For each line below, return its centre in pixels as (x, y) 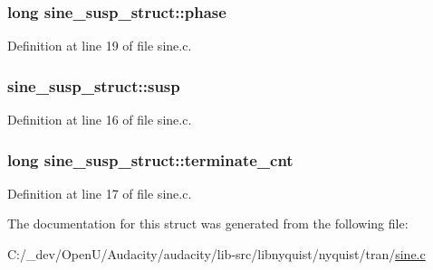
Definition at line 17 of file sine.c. (100, 193)
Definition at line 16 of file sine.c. (100, 120)
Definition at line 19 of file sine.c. (100, 46)
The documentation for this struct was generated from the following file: (208, 223)
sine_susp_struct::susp (94, 85)
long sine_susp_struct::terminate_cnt (150, 159)
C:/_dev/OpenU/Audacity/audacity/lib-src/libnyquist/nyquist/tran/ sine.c (216, 254)
